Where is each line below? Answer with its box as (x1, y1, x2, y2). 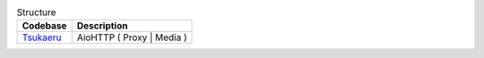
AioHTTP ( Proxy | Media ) (76, 31, 187, 44)
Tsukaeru (22, 31, 62, 44)
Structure (16, 6, 56, 19)
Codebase (22, 20, 67, 32)
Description (76, 20, 128, 32)
